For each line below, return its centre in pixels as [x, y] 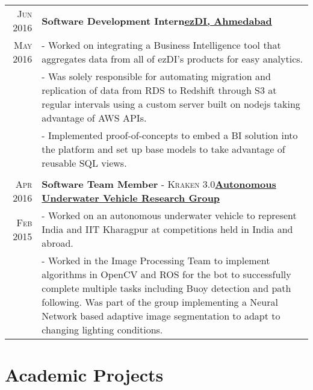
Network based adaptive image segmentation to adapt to [161, 316]
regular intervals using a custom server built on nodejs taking [171, 104]
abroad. [57, 243]
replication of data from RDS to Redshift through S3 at [159, 90]
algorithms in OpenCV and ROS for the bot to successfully [166, 274]
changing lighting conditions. [102, 330]
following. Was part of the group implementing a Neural [160, 302]
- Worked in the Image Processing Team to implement [156, 260]
